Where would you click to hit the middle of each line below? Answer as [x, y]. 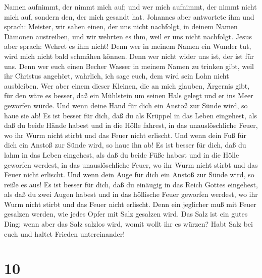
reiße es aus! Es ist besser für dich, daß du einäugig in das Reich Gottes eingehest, [131, 184]
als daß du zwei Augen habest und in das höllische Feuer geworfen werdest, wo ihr [131, 194]
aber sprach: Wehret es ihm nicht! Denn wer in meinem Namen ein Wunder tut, [128, 46]
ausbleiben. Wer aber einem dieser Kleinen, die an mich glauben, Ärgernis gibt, [127, 85]
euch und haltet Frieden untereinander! [65, 233]
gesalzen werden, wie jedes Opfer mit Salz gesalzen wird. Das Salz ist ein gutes [126, 214]
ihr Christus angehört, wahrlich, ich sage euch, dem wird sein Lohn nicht [117, 76]
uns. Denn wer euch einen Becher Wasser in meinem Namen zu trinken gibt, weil [129, 66]
